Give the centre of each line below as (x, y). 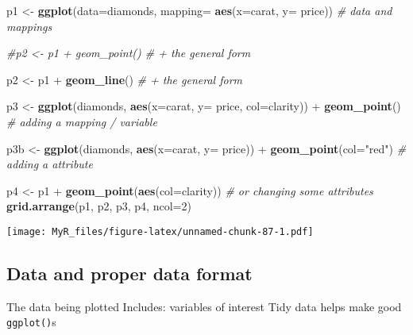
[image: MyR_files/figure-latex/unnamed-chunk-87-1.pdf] (160, 231)
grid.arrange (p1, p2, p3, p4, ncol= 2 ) (99, 206)
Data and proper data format (129, 273)
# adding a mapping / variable (82, 121)
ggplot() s (31, 322)
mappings (29, 26)
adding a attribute (50, 164)
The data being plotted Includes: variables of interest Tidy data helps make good (204, 306)
